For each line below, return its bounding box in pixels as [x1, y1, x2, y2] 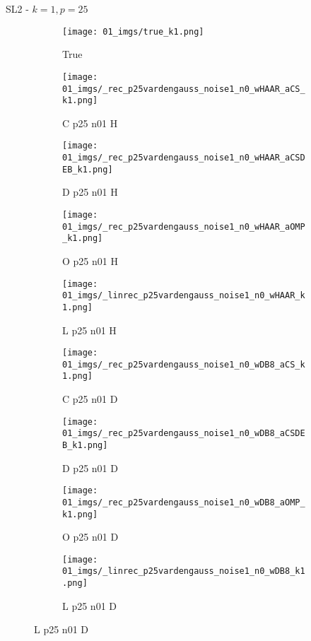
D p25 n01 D [62, 460, 118, 475]
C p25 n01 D [62, 392, 118, 406]
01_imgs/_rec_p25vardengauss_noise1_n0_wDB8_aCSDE [62, 428, 305, 439]
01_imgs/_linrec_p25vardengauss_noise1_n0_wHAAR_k [62, 290, 305, 301]
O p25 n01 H [62, 253, 118, 268]
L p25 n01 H [62, 322, 117, 337]
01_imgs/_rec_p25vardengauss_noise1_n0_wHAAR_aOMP [62, 221, 305, 232]
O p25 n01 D [62, 529, 119, 544]
